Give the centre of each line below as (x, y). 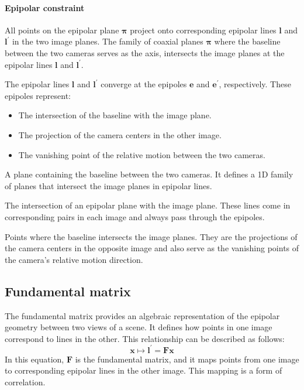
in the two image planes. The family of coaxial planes (108, 41)
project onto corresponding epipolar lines (203, 30)
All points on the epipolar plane (62, 30)
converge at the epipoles (144, 84)
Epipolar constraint (45, 7)
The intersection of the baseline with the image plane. (115, 115)
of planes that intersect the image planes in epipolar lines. (108, 185)
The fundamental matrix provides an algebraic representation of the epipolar (142, 315)
